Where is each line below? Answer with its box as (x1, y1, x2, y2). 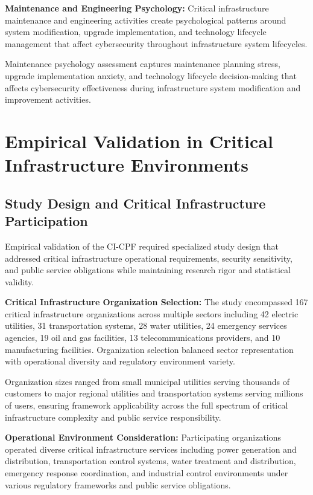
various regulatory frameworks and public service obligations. (5, 478, 231, 491)
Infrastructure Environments (5, 152, 248, 177)
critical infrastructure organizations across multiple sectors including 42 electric (5, 307, 299, 320)
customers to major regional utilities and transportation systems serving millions (5, 387, 303, 400)
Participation (5, 212, 88, 230)
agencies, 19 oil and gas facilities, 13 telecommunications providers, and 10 (5, 331, 280, 344)
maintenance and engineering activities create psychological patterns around (5, 13, 286, 26)
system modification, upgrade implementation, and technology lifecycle (5, 25, 267, 38)
